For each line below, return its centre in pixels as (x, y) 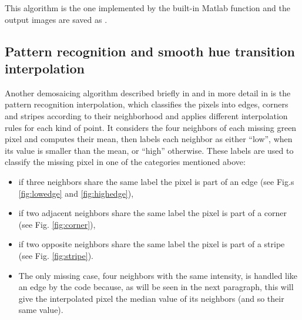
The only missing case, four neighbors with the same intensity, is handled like (158, 275)
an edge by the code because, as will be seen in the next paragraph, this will (156, 287)
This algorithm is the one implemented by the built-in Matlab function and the (147, 8)
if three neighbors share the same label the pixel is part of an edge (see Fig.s (156, 181)
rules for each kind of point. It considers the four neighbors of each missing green (151, 127)
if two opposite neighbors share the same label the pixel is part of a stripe (152, 244)
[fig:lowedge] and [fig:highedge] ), (76, 193)
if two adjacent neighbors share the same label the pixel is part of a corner (153, 213)
